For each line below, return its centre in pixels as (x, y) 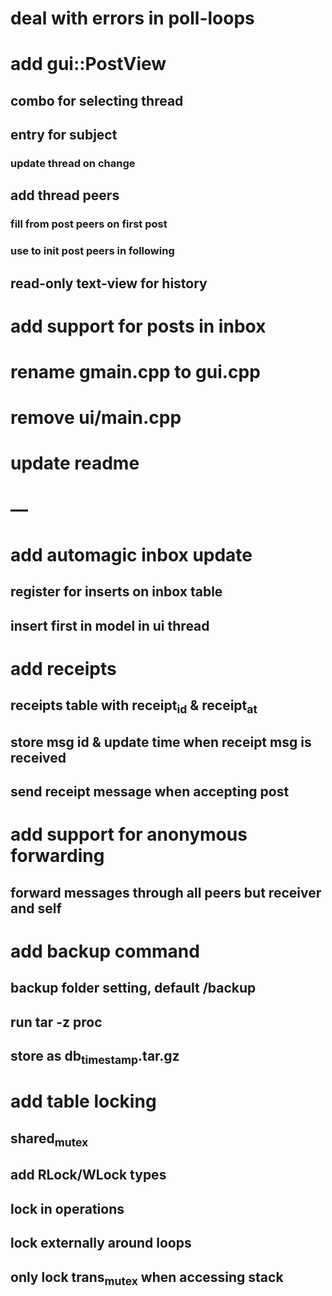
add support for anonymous (129, 834)
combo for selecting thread (97, 100)
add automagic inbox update (131, 554)
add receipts (63, 668)
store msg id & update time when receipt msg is (161, 742)
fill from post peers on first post (89, 224)
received (38, 757)
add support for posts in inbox (138, 326)
